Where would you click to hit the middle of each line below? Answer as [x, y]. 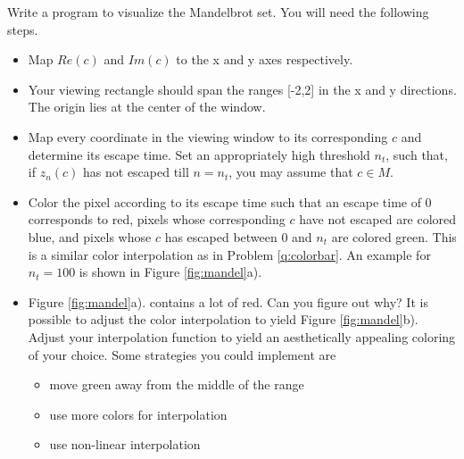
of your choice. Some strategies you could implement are [182, 354]
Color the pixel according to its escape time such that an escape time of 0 [230, 201]
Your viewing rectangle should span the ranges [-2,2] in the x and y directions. [242, 89]
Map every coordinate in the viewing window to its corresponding [208, 136]
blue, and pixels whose [90, 236]
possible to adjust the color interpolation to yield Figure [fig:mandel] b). [223, 319]
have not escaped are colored [378, 219]
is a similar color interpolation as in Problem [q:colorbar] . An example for [229, 254]
